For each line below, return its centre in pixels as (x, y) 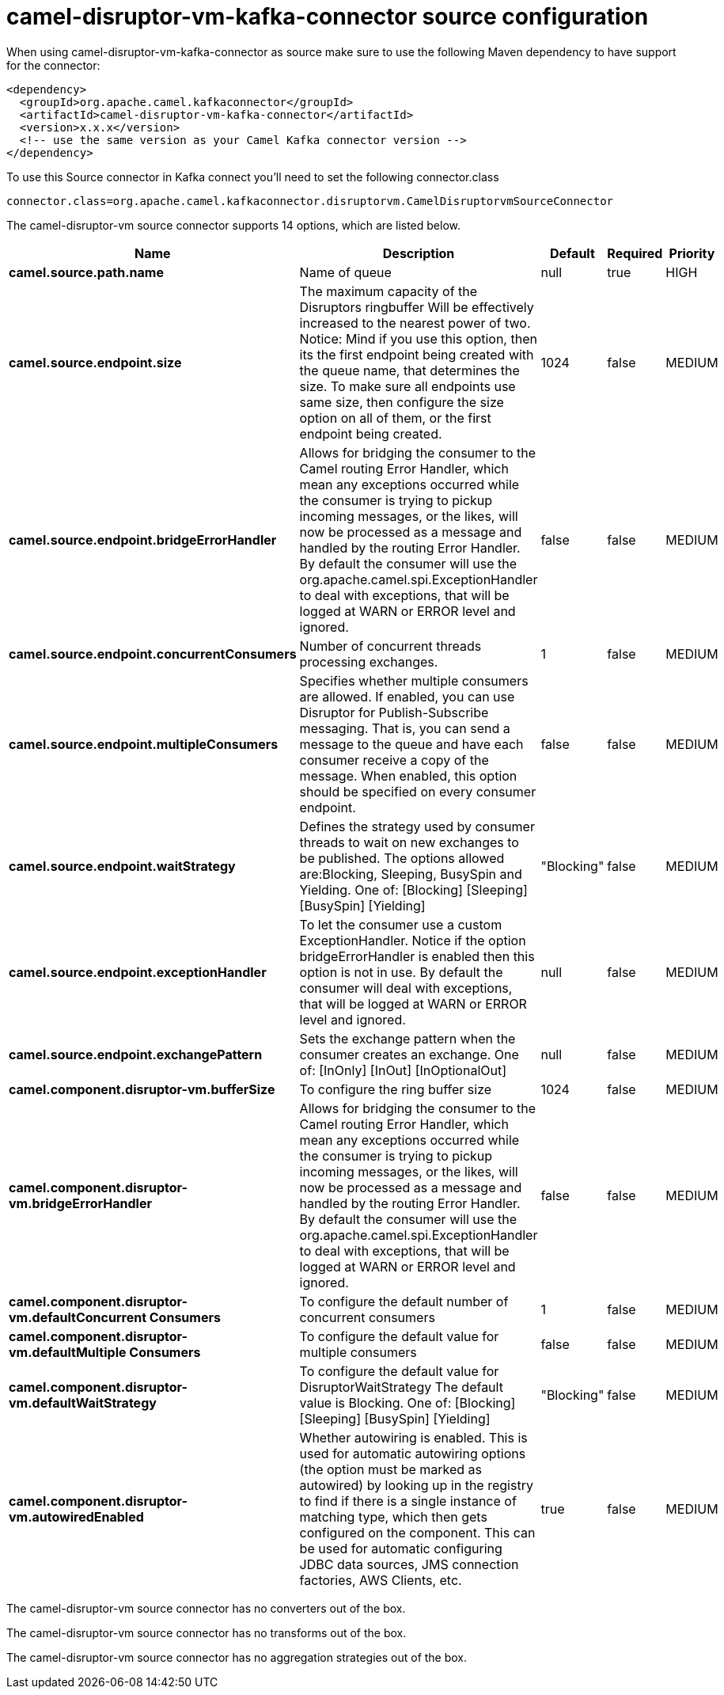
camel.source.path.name (86, 272)
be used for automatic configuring (401, 1548)
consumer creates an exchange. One (409, 1054)
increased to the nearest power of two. (415, 323)
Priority (692, 253)
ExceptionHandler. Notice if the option (413, 940)
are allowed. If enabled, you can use (407, 696)
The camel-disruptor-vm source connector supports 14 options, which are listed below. (233, 225)
